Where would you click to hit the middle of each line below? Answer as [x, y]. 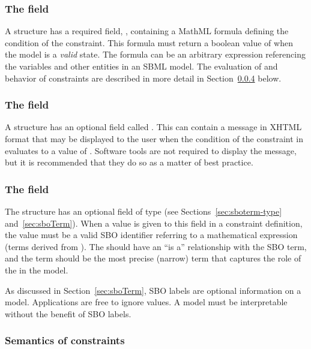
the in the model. [37, 270]
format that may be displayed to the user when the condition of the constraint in [154, 139]
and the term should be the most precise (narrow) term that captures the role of [153, 258]
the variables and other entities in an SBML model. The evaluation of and [141, 66]
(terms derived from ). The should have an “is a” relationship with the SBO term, [156, 246]
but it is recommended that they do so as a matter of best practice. [129, 162]
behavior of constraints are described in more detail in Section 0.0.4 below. [143, 78]
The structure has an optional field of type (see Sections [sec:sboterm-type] [143, 211]
